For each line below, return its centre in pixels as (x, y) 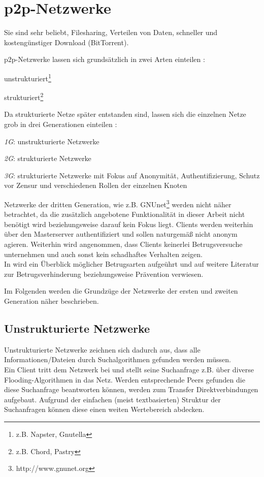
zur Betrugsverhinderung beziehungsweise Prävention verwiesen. (104, 274)
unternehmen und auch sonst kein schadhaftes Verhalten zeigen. (103, 254)
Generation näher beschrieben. (52, 300)
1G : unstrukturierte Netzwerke (52, 141)
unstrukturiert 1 (28, 77)
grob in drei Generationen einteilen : (61, 124)
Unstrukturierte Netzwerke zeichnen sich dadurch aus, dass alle (102, 349)
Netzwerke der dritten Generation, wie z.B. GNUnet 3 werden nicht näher (118, 203)
